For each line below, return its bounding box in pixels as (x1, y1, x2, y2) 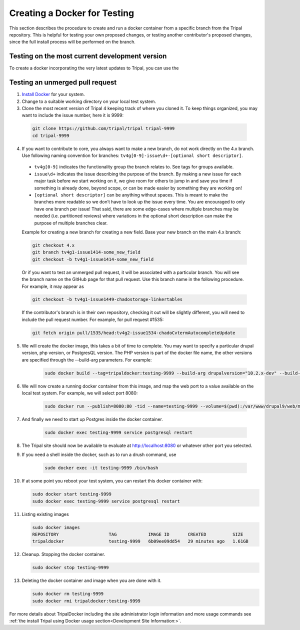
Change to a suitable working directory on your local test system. (21, 98, 156, 104)
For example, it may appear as (21, 283, 84, 289)
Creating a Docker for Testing (9, 7, 134, 18)
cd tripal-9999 (32, 132, 69, 138)
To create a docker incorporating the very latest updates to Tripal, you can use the (9, 65, 179, 71)
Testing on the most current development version (9, 52, 167, 60)
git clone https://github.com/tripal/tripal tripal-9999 (32, 125, 175, 131)
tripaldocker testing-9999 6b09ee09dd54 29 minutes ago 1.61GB (32, 538, 248, 544)
